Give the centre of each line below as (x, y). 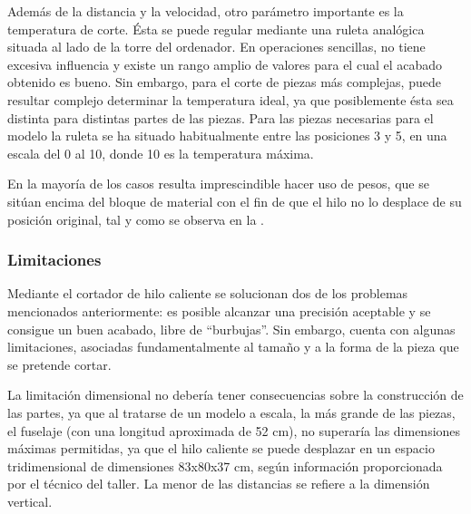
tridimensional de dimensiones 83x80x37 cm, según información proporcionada (225, 466)
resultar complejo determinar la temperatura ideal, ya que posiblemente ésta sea (231, 99)
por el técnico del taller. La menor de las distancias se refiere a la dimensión (219, 484)
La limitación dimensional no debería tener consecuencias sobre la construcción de (235, 395)
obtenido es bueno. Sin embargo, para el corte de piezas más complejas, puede (224, 82)
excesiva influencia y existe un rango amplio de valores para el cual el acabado (225, 64)
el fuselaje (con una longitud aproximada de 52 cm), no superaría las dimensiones (234, 430)
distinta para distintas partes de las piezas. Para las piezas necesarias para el (221, 117)
